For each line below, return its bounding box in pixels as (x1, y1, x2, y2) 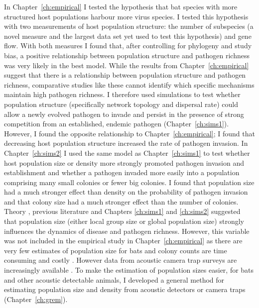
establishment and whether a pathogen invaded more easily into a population (4, 167, 240, 178)
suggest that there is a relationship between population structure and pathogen (4, 70, 246, 80)
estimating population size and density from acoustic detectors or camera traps (4, 284, 246, 295)
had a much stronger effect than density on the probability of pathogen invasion (4, 187, 248, 197)
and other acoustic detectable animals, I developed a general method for (4, 274, 225, 285)
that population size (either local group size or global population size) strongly (4, 216, 244, 226)
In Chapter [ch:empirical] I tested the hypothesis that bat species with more (4, 1, 238, 11)
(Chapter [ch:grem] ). (4, 294, 68, 304)
